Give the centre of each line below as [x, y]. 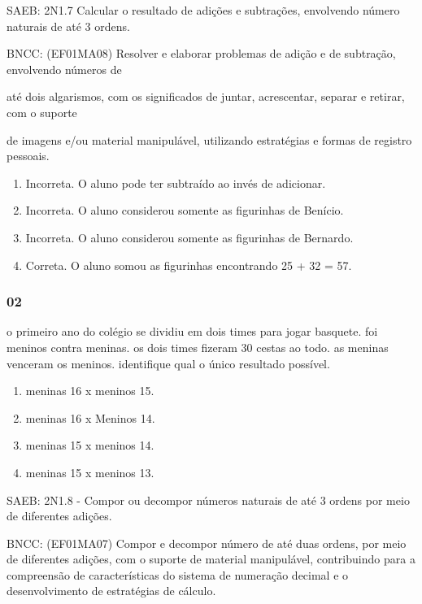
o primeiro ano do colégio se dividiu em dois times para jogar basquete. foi [192, 331]
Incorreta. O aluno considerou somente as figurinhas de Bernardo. [189, 237]
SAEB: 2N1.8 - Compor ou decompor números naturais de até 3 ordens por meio [208, 500]
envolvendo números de [64, 69]
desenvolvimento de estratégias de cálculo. [111, 591]
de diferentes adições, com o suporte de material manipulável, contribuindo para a [211, 559]
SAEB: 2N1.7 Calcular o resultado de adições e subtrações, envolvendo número [203, 10]
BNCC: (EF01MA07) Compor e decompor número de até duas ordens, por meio [207, 543]
